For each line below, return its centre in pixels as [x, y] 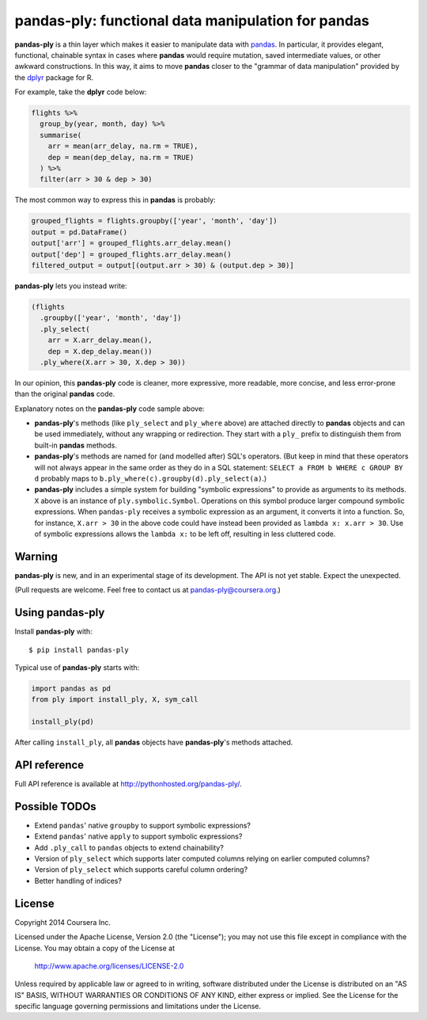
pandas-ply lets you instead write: [71, 286]
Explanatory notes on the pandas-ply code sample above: [110, 409]
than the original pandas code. [65, 394]
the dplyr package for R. [54, 77]
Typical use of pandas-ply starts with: [77, 667]
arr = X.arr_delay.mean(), [100, 340]
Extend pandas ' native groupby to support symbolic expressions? [143, 825]
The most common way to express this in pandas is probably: [115, 200]
